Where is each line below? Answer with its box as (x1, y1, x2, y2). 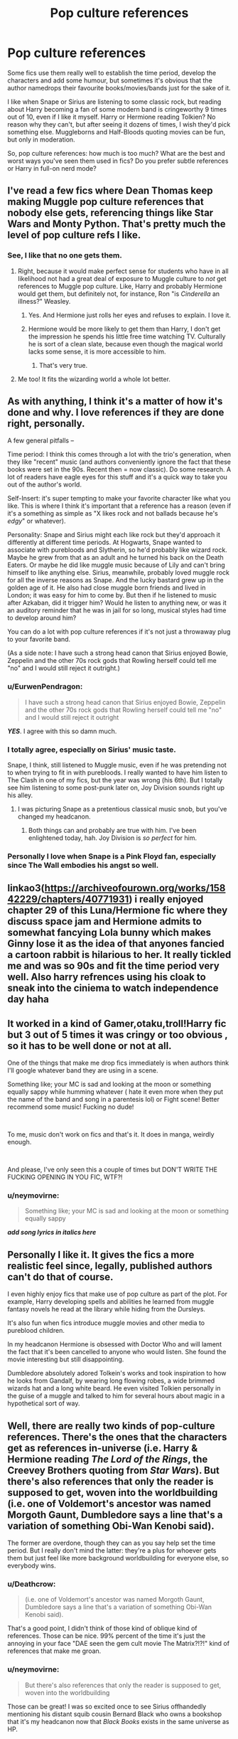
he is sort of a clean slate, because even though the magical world (28, 339, 223, 348)
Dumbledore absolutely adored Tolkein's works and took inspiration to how (7, 1369, 227, 1378)
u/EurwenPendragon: (7, 681, 83, 691)
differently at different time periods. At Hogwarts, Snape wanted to (7, 538, 202, 547)
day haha (7, 994, 50, 1006)
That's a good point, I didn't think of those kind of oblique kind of (7, 1624, 198, 1633)
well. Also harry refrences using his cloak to (7, 971, 206, 983)
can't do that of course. (7, 1271, 114, 1283)
